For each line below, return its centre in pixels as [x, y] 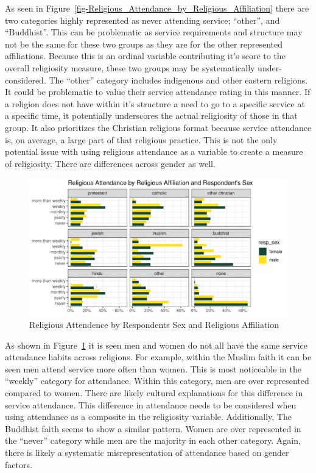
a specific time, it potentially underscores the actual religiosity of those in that [151, 116]
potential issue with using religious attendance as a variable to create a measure [154, 151]
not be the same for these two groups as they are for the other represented [144, 44]
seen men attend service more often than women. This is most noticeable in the [153, 368]
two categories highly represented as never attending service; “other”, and [142, 20]
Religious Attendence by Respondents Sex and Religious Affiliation [154, 324]
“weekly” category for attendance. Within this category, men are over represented [157, 381]
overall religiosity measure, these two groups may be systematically [130, 67]
